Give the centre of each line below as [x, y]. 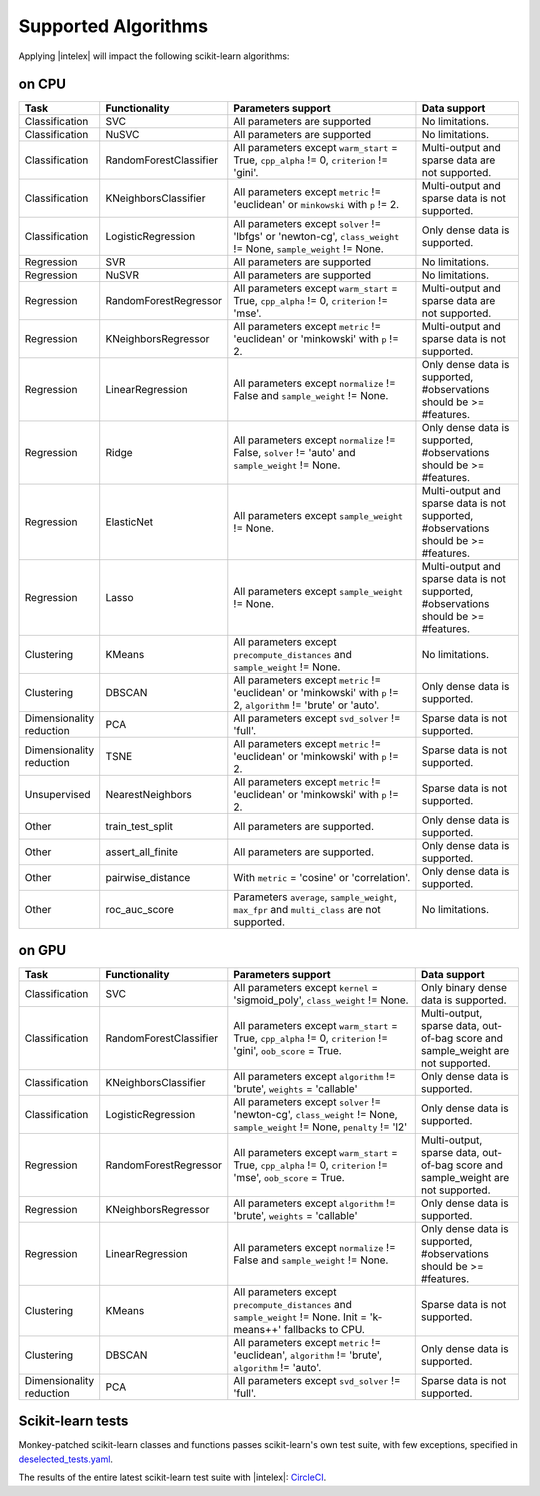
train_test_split [139, 827]
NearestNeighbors [148, 795]
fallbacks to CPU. [324, 1329]
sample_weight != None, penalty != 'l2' [320, 1127]
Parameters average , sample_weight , [315, 897]
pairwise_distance [148, 878]
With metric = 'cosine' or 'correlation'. [322, 878]
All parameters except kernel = [306, 987]
